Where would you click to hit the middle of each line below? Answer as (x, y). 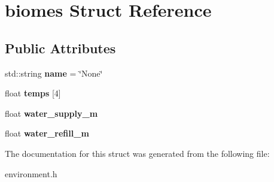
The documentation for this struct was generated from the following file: (137, 153)
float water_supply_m (51, 113)
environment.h (31, 173)
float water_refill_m (47, 133)
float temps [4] (33, 93)
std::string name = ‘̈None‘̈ (54, 73)
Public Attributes (60, 48)
